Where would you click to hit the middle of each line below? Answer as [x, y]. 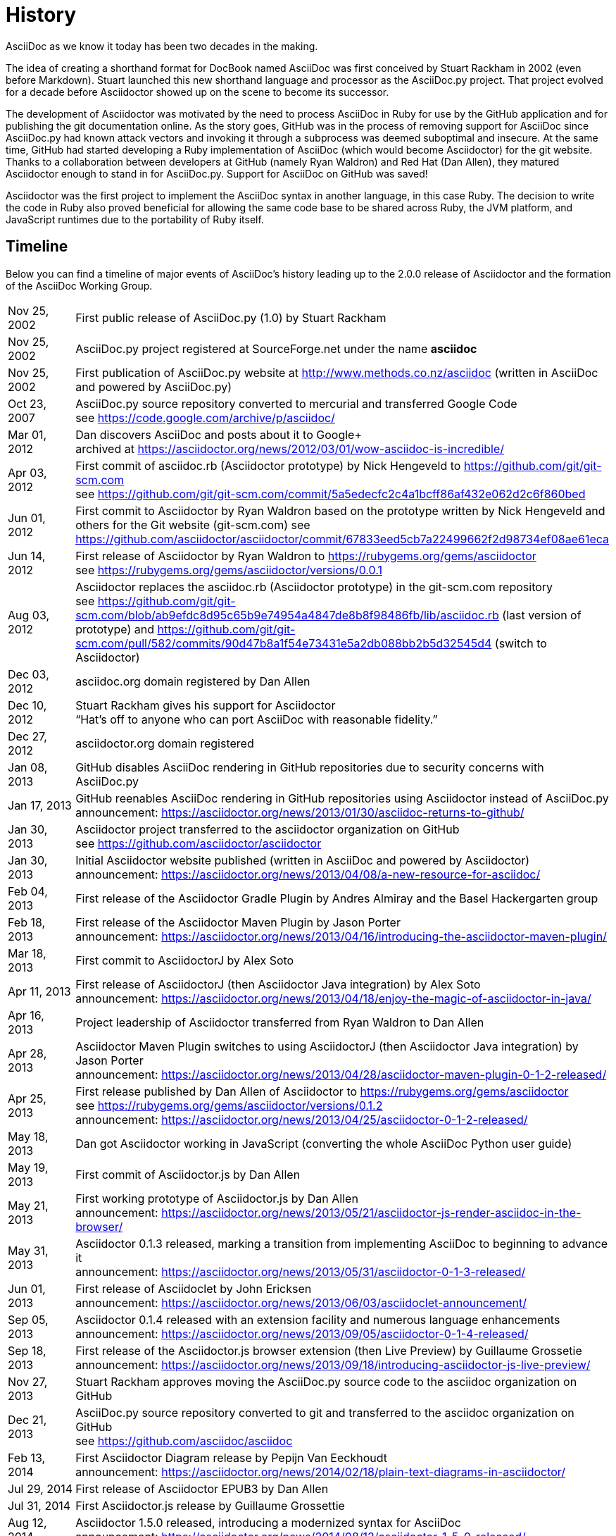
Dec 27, [27, 736]
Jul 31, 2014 [39, 1505]
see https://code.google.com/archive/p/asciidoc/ [205, 417]
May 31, [28, 1250]
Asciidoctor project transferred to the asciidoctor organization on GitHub [268, 829]
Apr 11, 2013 [39, 991]
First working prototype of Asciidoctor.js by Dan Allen [217, 1198]
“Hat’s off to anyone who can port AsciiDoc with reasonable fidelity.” [257, 719]
